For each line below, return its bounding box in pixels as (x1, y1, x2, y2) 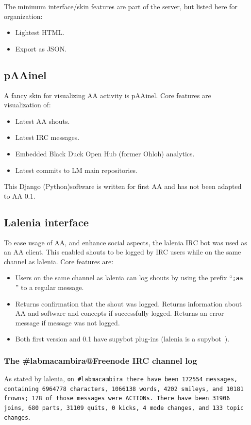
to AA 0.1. (4, 190, 35, 201)
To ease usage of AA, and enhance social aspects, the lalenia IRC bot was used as (4, 237, 247, 247)
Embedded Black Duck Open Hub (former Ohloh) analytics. (15, 148, 195, 158)
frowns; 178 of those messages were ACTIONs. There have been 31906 (4, 395, 230, 402)
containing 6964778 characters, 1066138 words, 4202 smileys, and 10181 (4, 385, 244, 392)
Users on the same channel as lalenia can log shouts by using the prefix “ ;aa (15, 272, 243, 283)
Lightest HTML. (15, 27, 65, 37)
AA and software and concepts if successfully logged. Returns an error (15, 308, 224, 318)
